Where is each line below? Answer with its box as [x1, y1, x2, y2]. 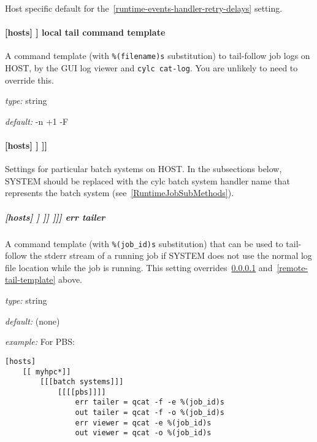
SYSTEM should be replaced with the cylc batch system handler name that [5, 174, 290, 187]
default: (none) [5, 314, 60, 327]
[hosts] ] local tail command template [5, 26, 166, 39]
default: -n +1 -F [5, 114, 69, 127]
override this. [5, 73, 54, 86]
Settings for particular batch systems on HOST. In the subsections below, [5, 162, 282, 175]
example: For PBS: [5, 335, 75, 348]
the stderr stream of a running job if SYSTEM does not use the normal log [29, 249, 312, 262]
